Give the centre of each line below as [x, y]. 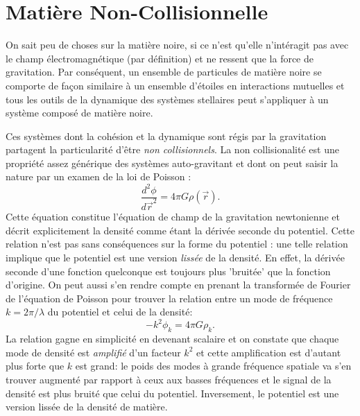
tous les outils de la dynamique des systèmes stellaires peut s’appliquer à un [167, 99]
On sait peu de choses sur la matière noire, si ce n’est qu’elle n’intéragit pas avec [177, 45]
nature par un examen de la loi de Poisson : [98, 176]
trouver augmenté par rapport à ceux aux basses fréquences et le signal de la [169, 380]
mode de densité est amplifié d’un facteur [93, 352]
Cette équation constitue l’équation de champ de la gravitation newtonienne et [173, 217]
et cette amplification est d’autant [269, 352]
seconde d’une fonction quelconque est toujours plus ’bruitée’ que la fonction [168, 271]
